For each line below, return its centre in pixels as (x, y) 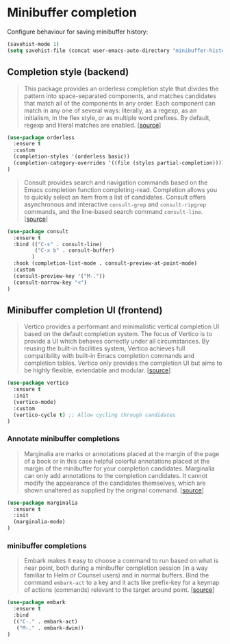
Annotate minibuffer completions (64, 439)
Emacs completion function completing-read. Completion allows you (120, 189)
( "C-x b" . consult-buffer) (75, 251)
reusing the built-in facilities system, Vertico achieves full (104, 348)
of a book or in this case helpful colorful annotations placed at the (117, 461)
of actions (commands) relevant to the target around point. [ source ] (119, 590)
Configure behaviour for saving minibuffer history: (78, 32)
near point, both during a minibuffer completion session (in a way (116, 568)
